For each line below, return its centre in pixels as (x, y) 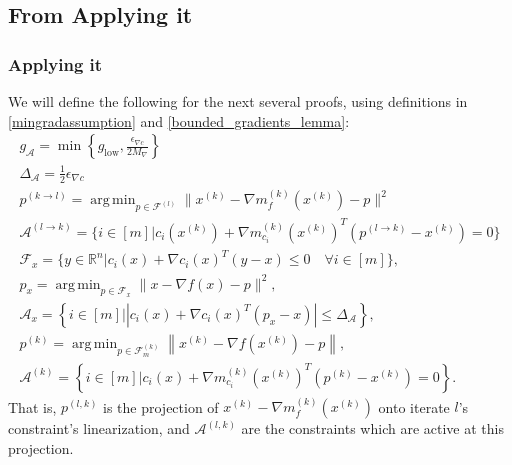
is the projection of (161, 406)
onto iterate (414, 406)
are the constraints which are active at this (372, 428)
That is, (32, 406)
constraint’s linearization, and (99, 428)
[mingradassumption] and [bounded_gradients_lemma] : (179, 120)
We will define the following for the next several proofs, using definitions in (238, 101)
